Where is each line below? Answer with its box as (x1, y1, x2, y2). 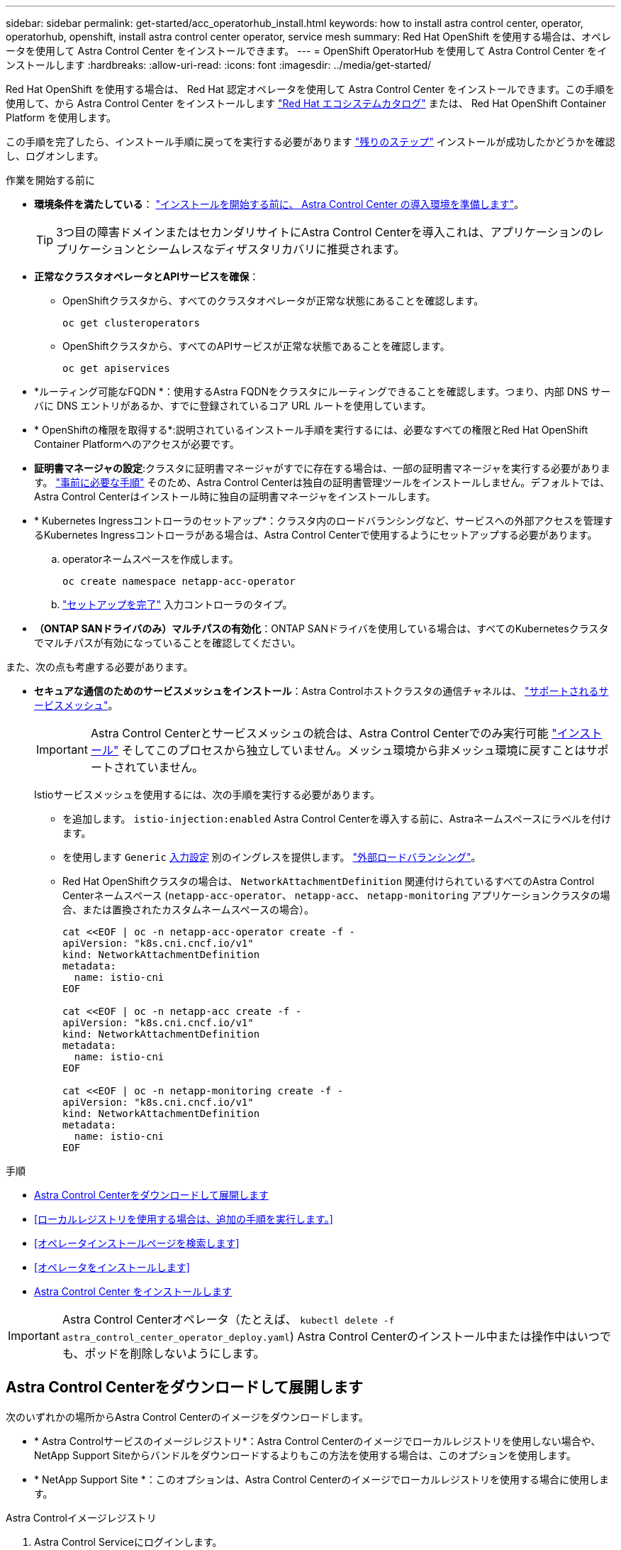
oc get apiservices (62, 363, 170, 374)
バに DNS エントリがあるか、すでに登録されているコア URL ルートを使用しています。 (34, 400, 432, 412)
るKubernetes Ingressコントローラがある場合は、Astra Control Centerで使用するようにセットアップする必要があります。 (34, 529, 598, 541)
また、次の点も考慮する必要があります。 (6, 661, 194, 673)
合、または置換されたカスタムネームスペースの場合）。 (62, 903, 314, 916)
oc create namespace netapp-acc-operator (62, 576, 296, 587)
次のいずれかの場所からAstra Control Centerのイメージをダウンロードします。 (6, 1410, 369, 1423)
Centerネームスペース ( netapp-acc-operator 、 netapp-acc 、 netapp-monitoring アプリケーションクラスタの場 (62, 889, 610, 901)
